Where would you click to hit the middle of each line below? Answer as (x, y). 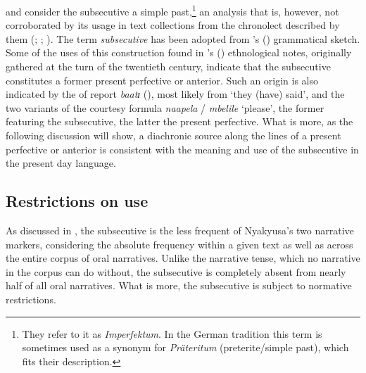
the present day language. (61, 163)
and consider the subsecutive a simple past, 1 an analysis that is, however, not (172, 10)
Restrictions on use (77, 201)
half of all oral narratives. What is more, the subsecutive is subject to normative (179, 285)
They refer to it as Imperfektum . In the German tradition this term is (172, 333)
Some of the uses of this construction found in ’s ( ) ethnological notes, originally (179, 52)
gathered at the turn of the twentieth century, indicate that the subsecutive (168, 67)
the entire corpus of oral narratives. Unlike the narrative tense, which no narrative (183, 258)
